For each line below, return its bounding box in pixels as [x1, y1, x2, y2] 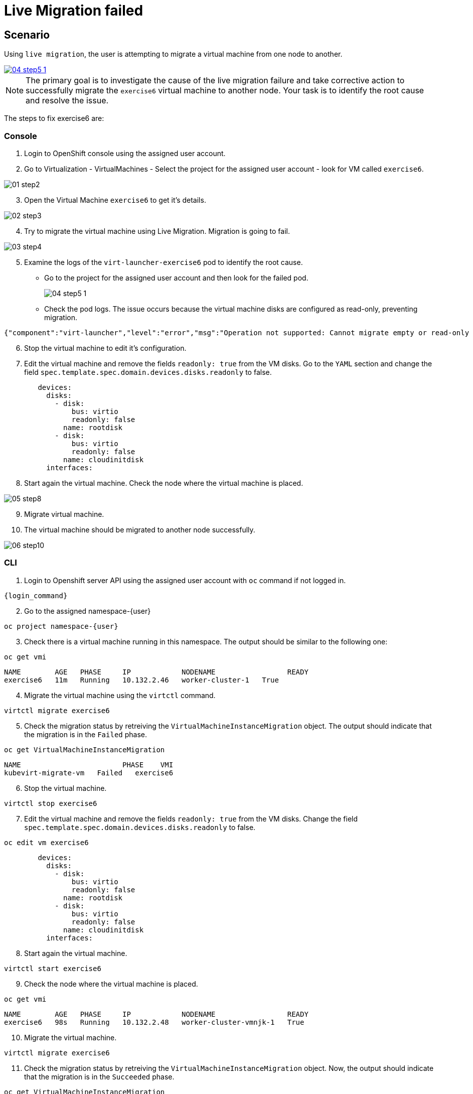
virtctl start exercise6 [4, 964, 101, 973]
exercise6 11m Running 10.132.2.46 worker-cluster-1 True [4, 675, 279, 684]
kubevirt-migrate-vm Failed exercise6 [4, 768, 174, 777]
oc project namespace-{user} [4, 622, 118, 630]
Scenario [4, 28, 50, 41]
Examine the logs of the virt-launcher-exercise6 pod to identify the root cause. [24, 257, 303, 266]
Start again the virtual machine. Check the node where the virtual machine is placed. [24, 478, 303, 487]
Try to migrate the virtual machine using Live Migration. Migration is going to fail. [24, 226, 290, 235]
